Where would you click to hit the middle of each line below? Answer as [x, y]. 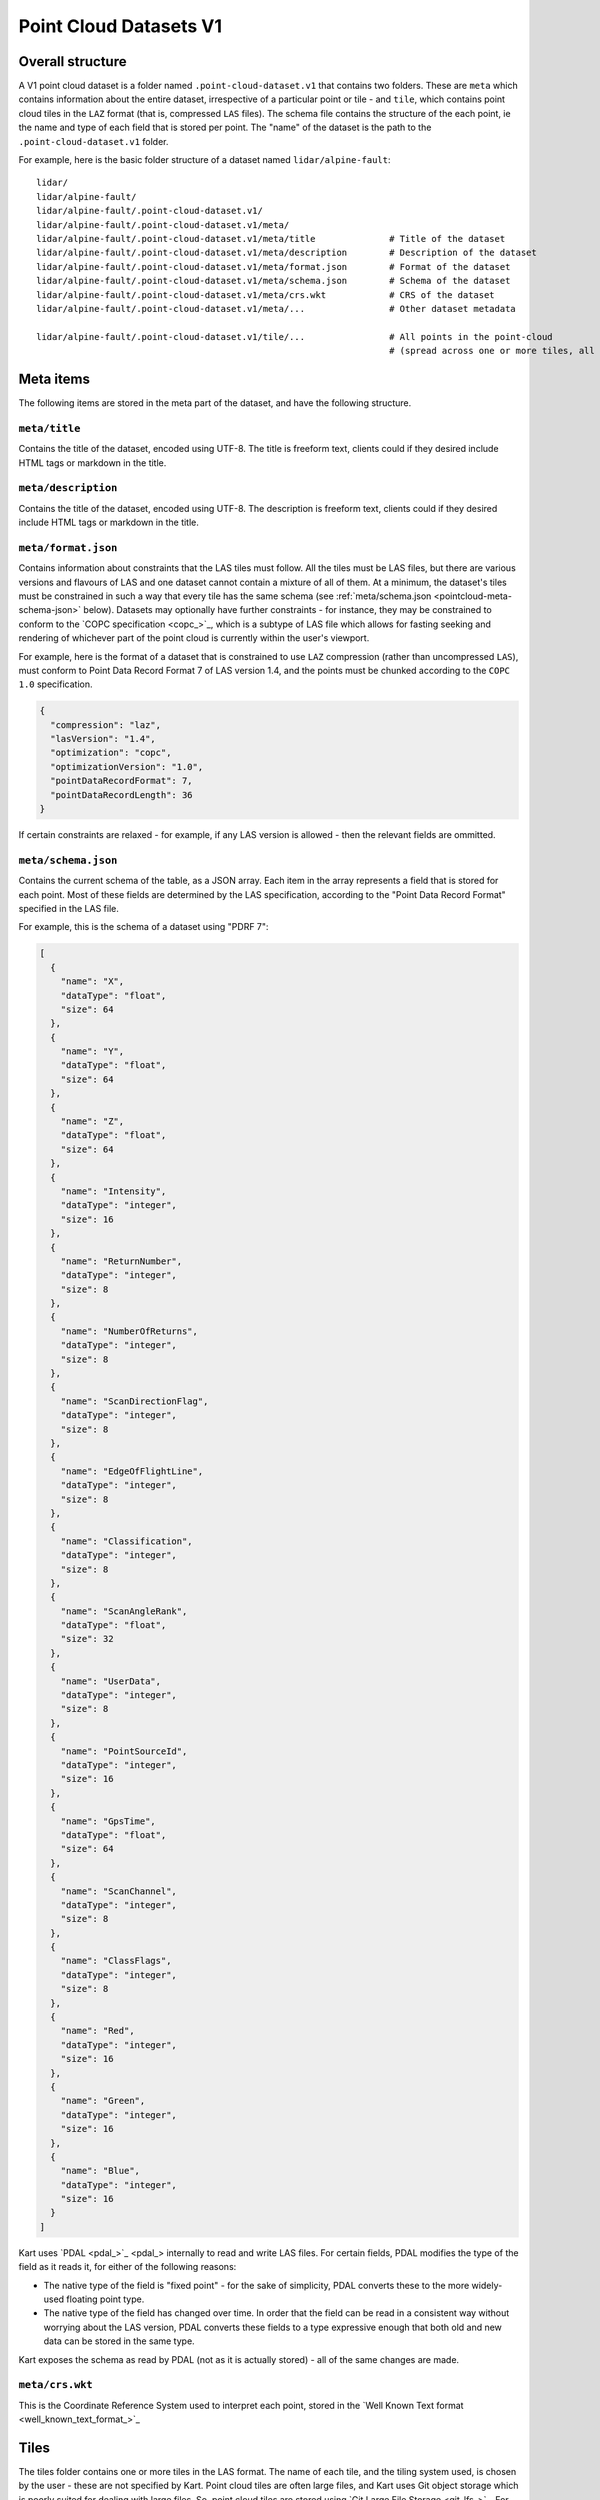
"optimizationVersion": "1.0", [127, 766]
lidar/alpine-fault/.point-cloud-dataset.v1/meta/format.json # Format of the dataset [273, 266]
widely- [487, 2285]
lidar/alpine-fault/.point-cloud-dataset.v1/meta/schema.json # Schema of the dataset [273, 281]
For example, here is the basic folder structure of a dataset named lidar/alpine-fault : [204, 160]
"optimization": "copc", [111, 753]
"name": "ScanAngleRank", [124, 1611]
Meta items [54, 378]
